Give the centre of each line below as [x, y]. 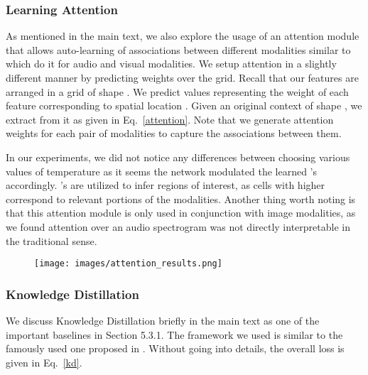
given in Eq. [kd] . [44, 362]
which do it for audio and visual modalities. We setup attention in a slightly [171, 64]
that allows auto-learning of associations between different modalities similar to [178, 49]
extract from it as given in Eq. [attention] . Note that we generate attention [170, 119]
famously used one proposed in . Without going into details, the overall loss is [175, 348]
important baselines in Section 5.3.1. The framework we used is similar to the [174, 334]
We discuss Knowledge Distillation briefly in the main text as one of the [163, 320]
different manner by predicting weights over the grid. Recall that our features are [182, 77]
